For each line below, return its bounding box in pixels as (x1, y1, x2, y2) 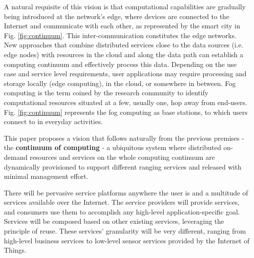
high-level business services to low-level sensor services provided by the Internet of (4, 235, 250, 245)
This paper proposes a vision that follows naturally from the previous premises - (4, 132, 244, 143)
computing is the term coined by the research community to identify (4, 87, 209, 98)
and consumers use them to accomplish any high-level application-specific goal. (4, 206, 240, 216)
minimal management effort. (4, 171, 88, 181)
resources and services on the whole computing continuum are (29, 151, 215, 162)
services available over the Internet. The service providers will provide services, (4, 197, 240, 207)
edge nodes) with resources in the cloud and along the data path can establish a (4, 49, 244, 59)
